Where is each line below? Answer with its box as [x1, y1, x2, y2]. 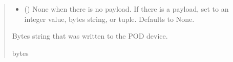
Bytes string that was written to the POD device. [12, 30, 168, 41]
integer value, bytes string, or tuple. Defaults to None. [24, 13, 195, 24]
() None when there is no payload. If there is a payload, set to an [24, 4, 229, 14]
